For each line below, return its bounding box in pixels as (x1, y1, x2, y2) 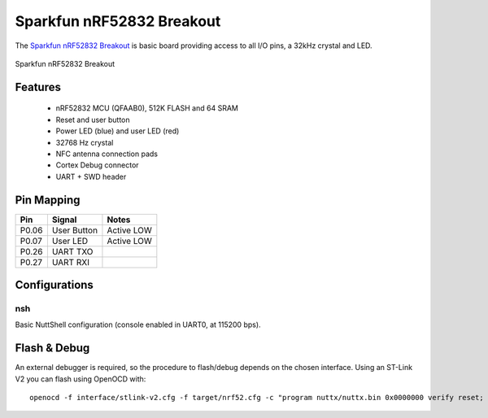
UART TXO (51, 246, 94, 257)
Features (15, 80, 61, 94)
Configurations (15, 278, 94, 292)
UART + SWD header (55, 172, 127, 181)
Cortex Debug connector (55, 160, 139, 170)
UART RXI (51, 256, 89, 268)
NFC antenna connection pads (55, 149, 159, 159)
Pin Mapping (15, 193, 81, 207)
